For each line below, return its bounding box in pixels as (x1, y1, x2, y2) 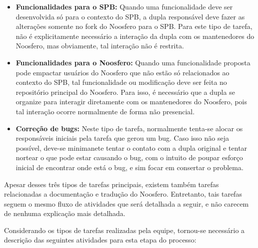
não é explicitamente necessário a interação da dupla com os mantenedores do (15, 30, 254, 41)
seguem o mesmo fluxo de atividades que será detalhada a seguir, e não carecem (4, 198, 249, 209)
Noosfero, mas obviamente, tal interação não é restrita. (15, 40, 184, 51)
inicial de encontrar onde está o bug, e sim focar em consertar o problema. (15, 162, 243, 172)
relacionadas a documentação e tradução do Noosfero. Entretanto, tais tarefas (4, 189, 242, 199)
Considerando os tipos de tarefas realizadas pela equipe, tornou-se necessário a (4, 225, 245, 235)
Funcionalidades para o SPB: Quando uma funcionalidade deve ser (15, 1, 233, 11)
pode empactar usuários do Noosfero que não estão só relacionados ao (15, 67, 229, 77)
